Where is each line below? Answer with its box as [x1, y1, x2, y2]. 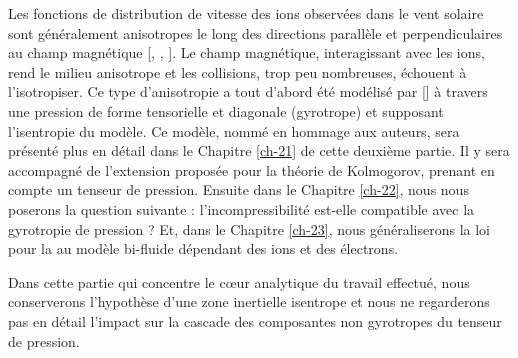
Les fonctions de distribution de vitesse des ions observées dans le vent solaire [8, 3, 484, 23]
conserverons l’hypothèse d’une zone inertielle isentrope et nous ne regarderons [8, 291, 490, 312]
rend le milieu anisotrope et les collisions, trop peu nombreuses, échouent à [8, 61, 467, 82]
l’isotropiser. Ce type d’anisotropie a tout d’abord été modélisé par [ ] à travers [8, 81, 488, 102]
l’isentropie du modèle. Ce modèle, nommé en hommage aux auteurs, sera [8, 120, 460, 141]
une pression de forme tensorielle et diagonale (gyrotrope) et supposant [8, 100, 444, 121]
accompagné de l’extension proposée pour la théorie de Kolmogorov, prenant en [8, 159, 495, 180]
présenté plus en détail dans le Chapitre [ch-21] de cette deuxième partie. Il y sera [8, 140, 510, 161]
